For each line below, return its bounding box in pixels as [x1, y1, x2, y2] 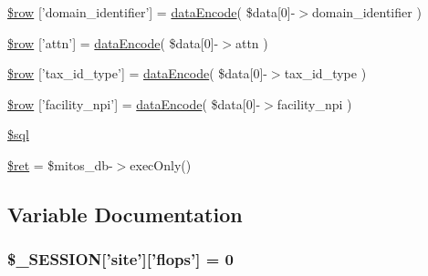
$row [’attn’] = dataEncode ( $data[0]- [7, 33, 219, 52]
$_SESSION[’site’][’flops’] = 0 [7, 248, 234, 271]
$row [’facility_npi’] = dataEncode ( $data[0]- [7, 94, 261, 113]
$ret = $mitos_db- [7, 155, 113, 174]
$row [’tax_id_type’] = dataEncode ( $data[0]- [7, 64, 267, 83]
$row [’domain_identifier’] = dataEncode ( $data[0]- [7, 3, 296, 21]
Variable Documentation [7, 199, 243, 228]
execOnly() [130, 155, 192, 174]
